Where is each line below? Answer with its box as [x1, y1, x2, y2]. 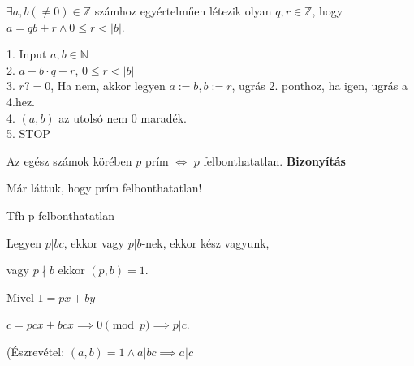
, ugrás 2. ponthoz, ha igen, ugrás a [231, 77, 408, 94]
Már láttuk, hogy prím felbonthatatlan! [6, 179, 202, 196]
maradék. [140, 109, 187, 126]
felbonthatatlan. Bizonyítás [203, 152, 346, 169]
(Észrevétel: [6, 342, 65, 360]
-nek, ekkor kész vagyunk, [141, 234, 270, 251]
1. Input [6, 45, 47, 62]
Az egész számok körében [6, 152, 132, 169]
